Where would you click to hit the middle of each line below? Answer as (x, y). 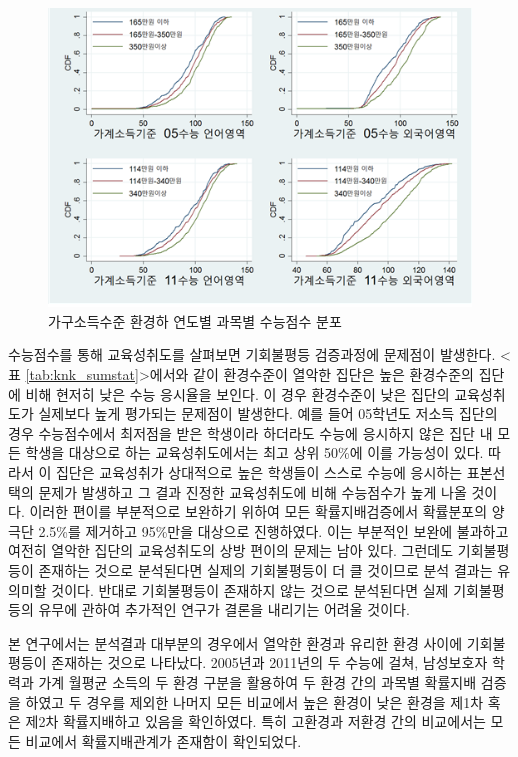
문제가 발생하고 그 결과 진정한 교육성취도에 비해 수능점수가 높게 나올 (252, 491)
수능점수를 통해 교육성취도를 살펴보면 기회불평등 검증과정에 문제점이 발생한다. (252, 354)
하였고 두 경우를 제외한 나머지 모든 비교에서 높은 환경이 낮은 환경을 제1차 (254, 701)
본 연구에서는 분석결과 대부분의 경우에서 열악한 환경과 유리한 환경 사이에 (235, 642)
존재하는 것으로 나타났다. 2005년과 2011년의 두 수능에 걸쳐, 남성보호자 (269, 662)
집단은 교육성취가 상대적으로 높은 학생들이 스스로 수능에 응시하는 (259, 472)
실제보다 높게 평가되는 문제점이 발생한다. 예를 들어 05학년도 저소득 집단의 (268, 413)
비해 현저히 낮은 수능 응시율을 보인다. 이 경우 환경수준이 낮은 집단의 (237, 393)
